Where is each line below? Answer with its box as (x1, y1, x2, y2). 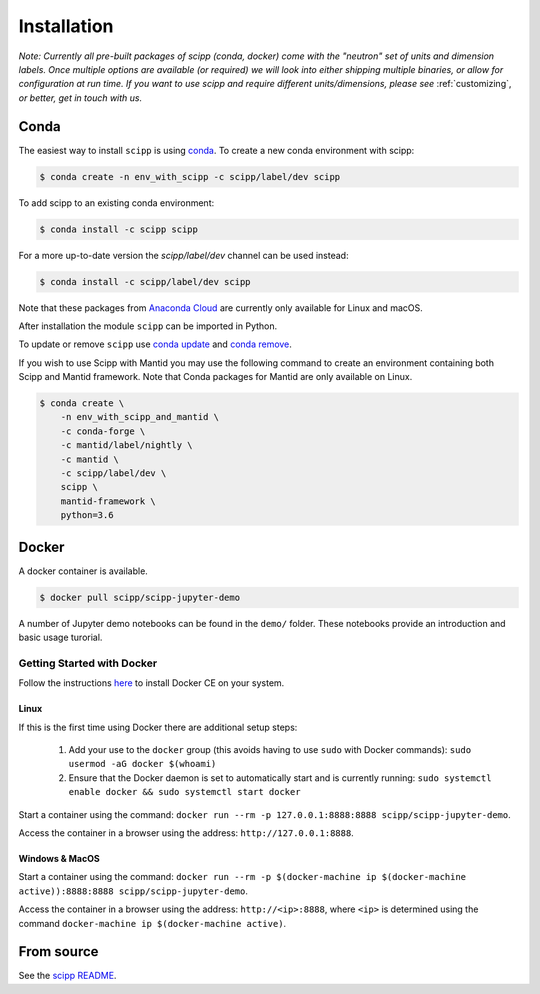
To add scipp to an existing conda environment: (18, 196, 215, 209)
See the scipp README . (18, 970, 117, 982)
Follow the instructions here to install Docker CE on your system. (18, 677, 285, 689)
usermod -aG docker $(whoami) (68, 758, 217, 770)
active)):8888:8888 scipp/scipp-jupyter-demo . (18, 885, 249, 897)
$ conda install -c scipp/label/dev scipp (39, 276, 251, 287)
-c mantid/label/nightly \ (60, 440, 194, 451)
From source (18, 943, 99, 960)
